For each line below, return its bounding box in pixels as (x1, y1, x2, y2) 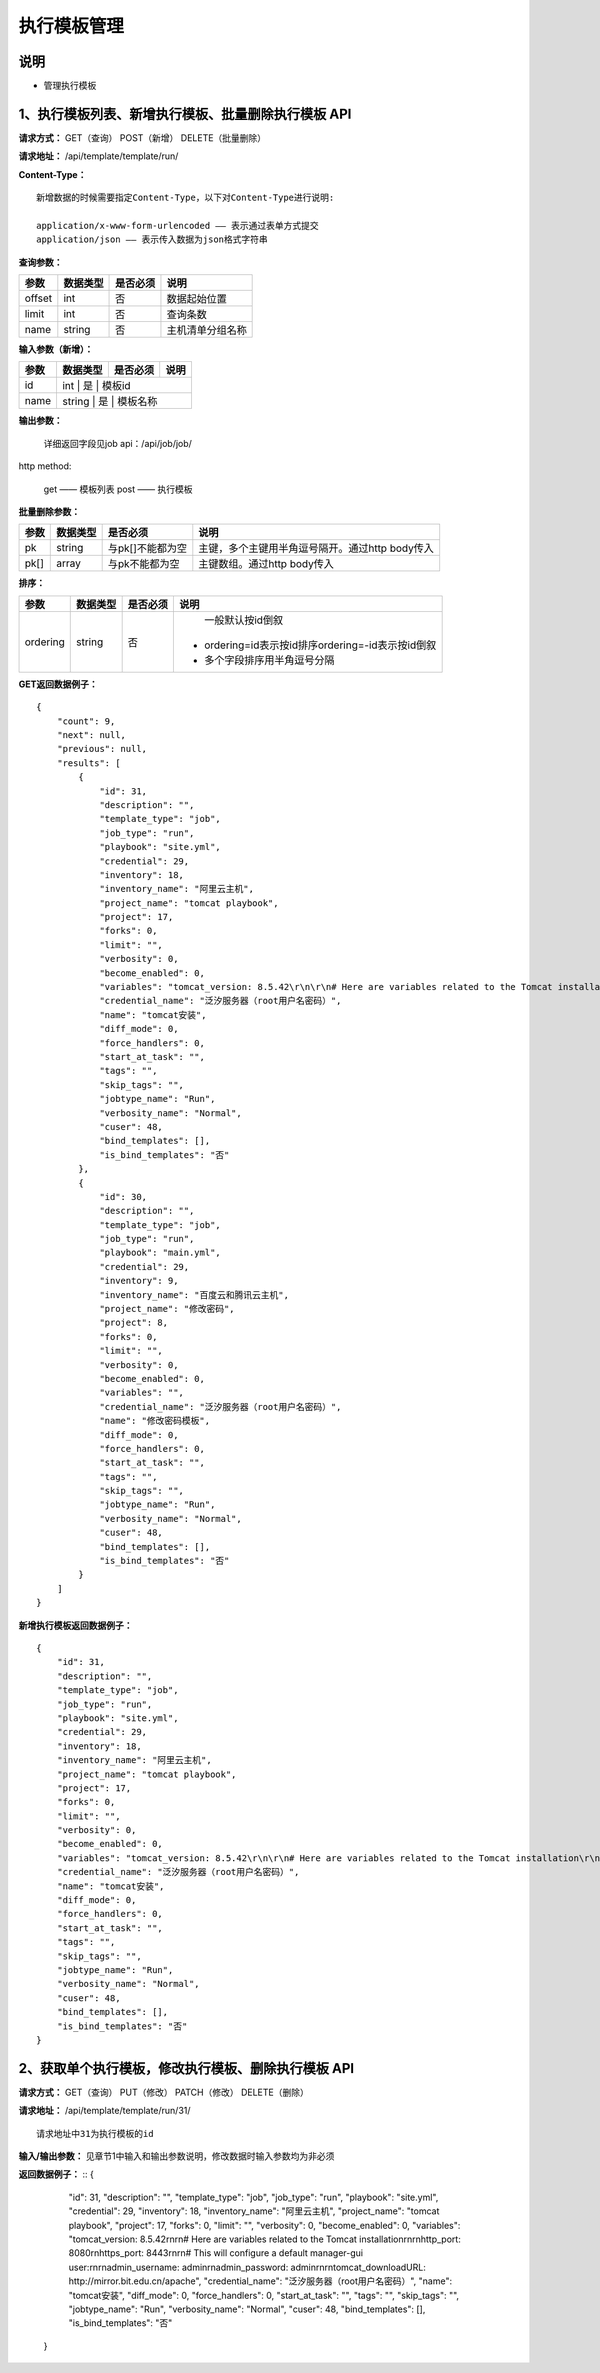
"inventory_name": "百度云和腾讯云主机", (99, 1289, 290, 1300)
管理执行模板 (43, 80, 97, 92)
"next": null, (56, 730, 127, 740)
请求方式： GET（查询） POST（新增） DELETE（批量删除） (18, 131, 267, 144)
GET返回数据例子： (18, 678, 99, 690)
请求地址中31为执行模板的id (36, 2128, 154, 2139)
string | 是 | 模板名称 (61, 395, 158, 409)
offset (24, 291, 53, 305)
